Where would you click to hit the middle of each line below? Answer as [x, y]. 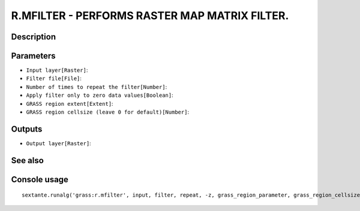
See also [28, 160]
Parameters [33, 56]
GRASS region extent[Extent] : [70, 103]
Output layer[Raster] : [58, 143]
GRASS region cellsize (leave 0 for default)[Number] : [107, 112]
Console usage [40, 179]
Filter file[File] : [54, 78]
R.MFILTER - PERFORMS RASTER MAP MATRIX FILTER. [150, 16]
